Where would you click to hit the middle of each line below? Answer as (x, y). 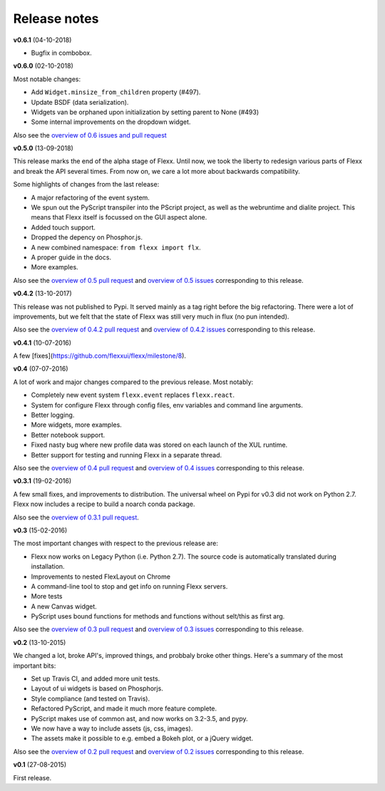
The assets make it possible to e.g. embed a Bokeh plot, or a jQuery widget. (142, 738)
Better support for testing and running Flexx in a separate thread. (127, 455)
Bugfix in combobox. (61, 53)
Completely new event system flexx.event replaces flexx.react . (133, 395)
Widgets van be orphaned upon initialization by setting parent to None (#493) (145, 112)
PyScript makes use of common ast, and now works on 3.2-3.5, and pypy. (140, 718)
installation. (48, 567)
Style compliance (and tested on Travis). (90, 698)
